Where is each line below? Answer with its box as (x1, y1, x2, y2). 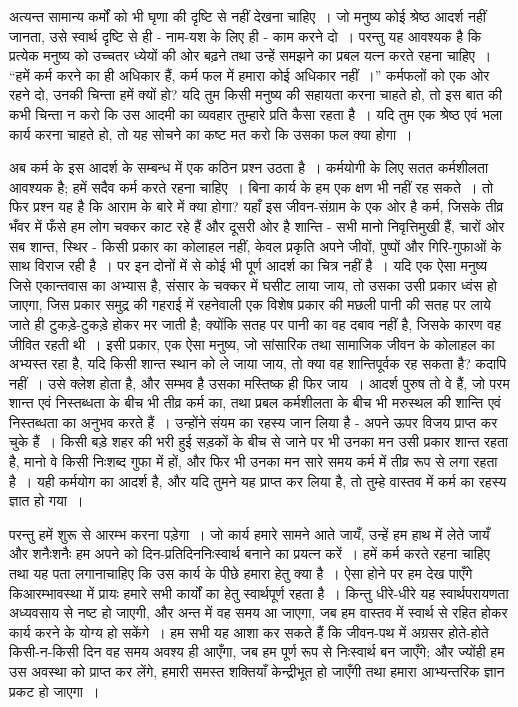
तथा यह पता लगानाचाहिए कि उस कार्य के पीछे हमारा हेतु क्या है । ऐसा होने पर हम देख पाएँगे (9, 563, 473, 584)
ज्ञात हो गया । (9, 490, 84, 511)
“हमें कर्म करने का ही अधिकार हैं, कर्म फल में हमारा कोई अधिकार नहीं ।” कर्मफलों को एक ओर (9, 64, 490, 85)
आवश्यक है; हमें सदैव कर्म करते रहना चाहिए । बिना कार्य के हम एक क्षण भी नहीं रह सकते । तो (9, 176, 494, 197)
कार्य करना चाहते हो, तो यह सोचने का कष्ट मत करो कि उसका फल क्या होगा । (9, 123, 413, 144)
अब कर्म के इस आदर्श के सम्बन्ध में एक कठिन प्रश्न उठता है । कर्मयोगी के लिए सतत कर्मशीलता (9, 157, 489, 178)
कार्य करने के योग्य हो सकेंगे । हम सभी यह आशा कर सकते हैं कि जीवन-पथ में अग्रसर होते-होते (9, 621, 489, 642)
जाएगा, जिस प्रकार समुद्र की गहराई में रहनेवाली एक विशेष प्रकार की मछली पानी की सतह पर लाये (9, 294, 491, 315)
